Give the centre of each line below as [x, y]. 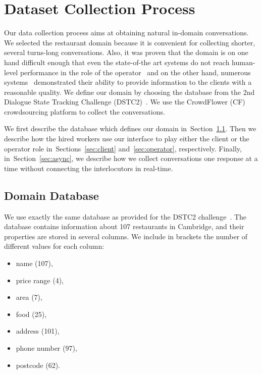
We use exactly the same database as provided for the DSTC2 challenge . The [125, 216]
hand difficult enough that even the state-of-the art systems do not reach [117, 62]
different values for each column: [54, 246]
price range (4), [40, 280]
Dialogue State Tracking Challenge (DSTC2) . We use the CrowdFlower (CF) [125, 102]
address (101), [38, 331]
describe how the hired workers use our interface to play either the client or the [127, 139]
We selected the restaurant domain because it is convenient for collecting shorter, [130, 42]
